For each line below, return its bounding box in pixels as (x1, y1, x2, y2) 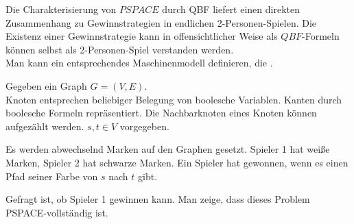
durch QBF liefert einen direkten (162, 2, 300, 16)
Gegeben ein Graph (5, 78, 87, 92)
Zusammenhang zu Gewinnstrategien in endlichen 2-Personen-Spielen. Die (5, 15, 317, 29)
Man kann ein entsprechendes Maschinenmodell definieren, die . (5, 55, 273, 70)
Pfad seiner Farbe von (5, 169, 98, 183)
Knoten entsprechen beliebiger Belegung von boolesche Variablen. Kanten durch (5, 92, 342, 106)
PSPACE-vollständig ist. (5, 205, 108, 219)
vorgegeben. (119, 119, 169, 133)
